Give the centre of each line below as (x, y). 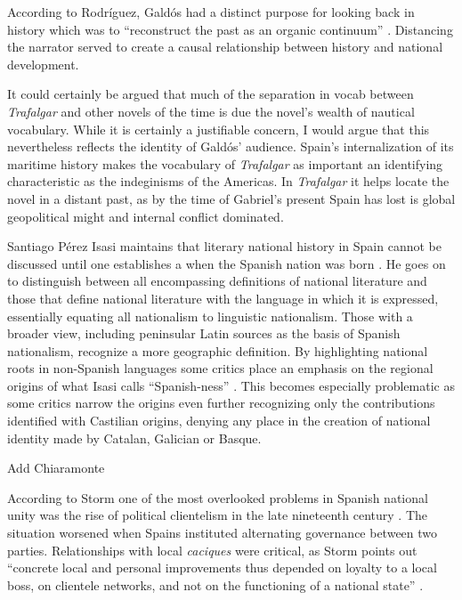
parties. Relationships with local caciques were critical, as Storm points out (212, 550)
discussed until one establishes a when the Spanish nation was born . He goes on (227, 263)
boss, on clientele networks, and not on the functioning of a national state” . (215, 584)
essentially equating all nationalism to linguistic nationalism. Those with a (210, 316)
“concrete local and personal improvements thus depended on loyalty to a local (222, 568)
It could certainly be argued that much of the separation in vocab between (211, 94)
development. (43, 64)
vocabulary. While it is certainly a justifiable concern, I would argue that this (219, 129)
